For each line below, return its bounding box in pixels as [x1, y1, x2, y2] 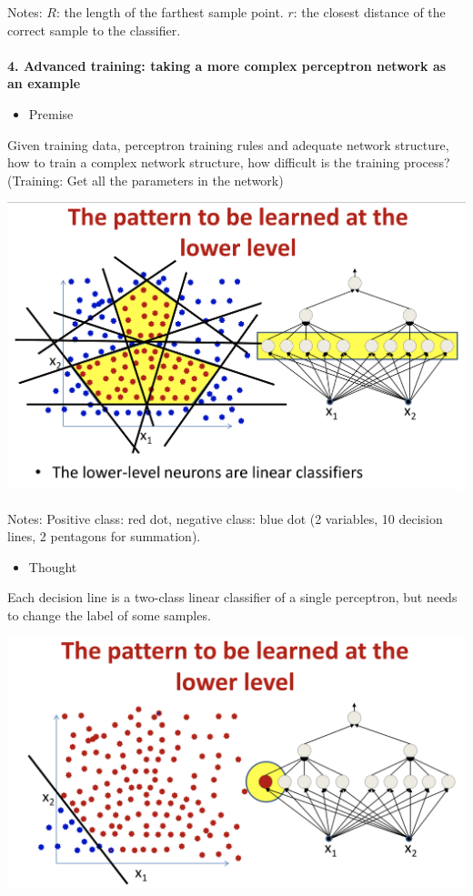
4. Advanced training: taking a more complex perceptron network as [7, 55, 447, 75]
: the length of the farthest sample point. [55, 3, 284, 21]
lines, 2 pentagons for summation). [7, 527, 201, 546]
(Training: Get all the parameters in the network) [7, 170, 284, 189]
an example [7, 74, 81, 93]
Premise [28, 104, 74, 123]
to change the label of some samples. [7, 606, 211, 625]
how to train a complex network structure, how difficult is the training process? [7, 153, 450, 172]
